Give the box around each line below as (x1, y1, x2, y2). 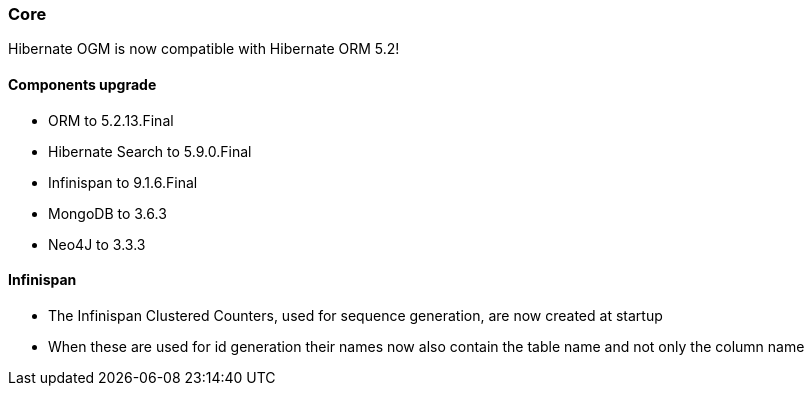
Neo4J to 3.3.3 (48, 235, 146, 253)
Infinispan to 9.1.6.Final (48, 173, 198, 191)
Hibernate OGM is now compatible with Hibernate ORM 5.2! (8, 40, 400, 58)
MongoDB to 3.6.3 (48, 204, 167, 222)
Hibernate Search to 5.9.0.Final (48, 142, 252, 160)
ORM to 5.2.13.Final (48, 111, 174, 129)
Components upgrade (8, 75, 157, 93)
